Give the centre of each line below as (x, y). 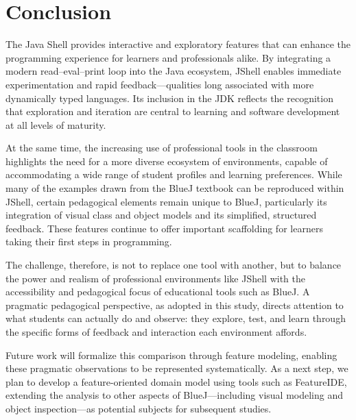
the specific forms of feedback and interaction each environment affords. (156, 332)
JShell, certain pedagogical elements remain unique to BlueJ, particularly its (166, 201)
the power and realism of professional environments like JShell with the (155, 278)
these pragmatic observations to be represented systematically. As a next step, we (177, 368)
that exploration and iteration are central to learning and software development (173, 111)
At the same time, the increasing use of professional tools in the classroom (162, 148)
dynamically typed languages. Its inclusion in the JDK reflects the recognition (169, 98)
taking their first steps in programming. (89, 242)
